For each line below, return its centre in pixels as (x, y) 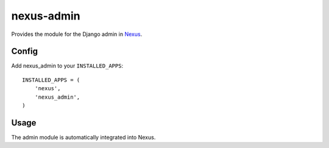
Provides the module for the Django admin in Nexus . (77, 34)
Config (24, 51)
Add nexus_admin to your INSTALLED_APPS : (67, 66)
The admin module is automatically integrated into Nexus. (83, 137)
